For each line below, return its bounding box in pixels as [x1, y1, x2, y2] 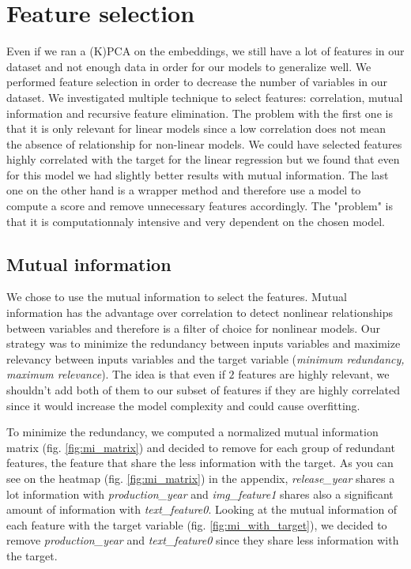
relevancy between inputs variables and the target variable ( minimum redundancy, [6, 350, 405, 367]
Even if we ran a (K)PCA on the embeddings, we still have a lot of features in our [6, 43, 405, 59]
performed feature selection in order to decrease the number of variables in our [6, 73, 388, 90]
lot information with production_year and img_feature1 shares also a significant [6, 485, 394, 502]
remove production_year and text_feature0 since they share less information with [6, 532, 399, 548]
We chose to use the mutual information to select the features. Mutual [6, 288, 347, 305]
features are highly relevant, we [238, 366, 390, 382]
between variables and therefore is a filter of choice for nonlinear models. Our [6, 319, 381, 336]
